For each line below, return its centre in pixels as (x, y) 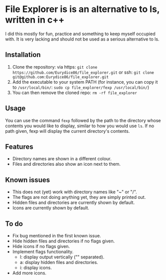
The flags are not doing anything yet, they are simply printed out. (79, 197)
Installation (23, 55)
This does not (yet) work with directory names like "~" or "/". (75, 192)
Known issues (28, 180)
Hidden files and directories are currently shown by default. (74, 203)
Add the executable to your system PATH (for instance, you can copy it (85, 82)
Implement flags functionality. (43, 252)
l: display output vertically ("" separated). (62, 257)
